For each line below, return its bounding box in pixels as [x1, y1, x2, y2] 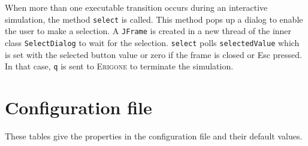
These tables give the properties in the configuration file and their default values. [5, 129, 303, 142]
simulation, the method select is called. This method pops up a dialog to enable [5, 13, 303, 25]
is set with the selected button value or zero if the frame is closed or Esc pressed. [5, 48, 302, 60]
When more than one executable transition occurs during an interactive [5, 1, 268, 13]
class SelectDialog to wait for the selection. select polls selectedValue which [5, 36, 300, 48]
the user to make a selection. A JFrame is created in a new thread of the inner [5, 25, 292, 37]
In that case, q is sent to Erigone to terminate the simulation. [5, 60, 234, 72]
